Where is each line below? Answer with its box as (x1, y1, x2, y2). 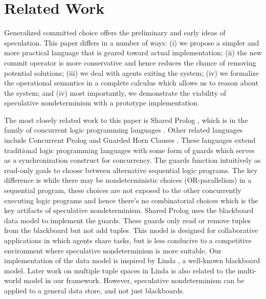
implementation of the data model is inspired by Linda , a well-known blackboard (4, 255, 260, 266)
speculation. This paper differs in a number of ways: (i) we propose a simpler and (4, 37, 259, 48)
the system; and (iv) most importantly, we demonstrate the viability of (4, 87, 226, 98)
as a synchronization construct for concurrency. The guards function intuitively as (4, 155, 261, 165)
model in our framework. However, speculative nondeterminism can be (24, 275, 245, 286)
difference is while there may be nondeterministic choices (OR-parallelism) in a (4, 175, 252, 185)
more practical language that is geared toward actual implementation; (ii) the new (4, 47, 262, 58)
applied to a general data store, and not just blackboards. (4, 285, 185, 295)
